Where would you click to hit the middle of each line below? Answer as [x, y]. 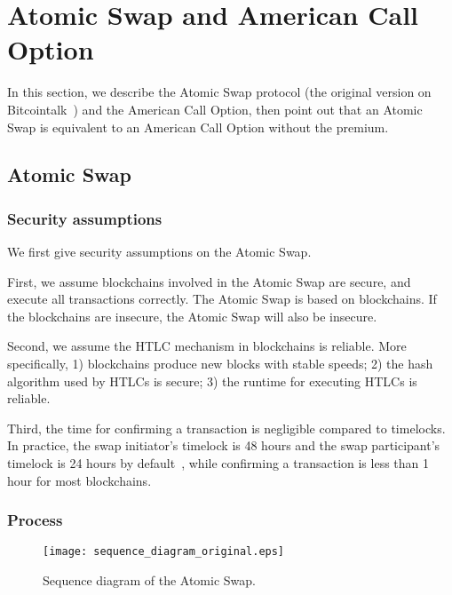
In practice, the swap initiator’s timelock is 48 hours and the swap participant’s [224, 445]
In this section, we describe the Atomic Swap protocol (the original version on [219, 92]
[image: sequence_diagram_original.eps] [164, 552]
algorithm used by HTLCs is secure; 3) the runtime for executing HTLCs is [212, 381]
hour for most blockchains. [79, 480]
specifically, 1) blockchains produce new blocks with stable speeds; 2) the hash [220, 364]
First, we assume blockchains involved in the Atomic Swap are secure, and [209, 281]
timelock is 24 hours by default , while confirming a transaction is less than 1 [218, 463]
